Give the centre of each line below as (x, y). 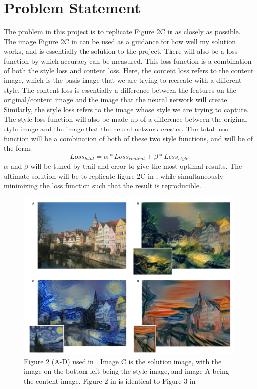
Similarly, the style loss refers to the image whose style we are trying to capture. (126, 109)
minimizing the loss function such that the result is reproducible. (103, 185)
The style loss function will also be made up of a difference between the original (126, 119)
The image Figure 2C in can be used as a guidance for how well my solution (120, 41)
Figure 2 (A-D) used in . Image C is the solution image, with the (123, 361)
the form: (18, 148)
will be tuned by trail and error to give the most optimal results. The (136, 166)
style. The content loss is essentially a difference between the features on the (120, 90)
